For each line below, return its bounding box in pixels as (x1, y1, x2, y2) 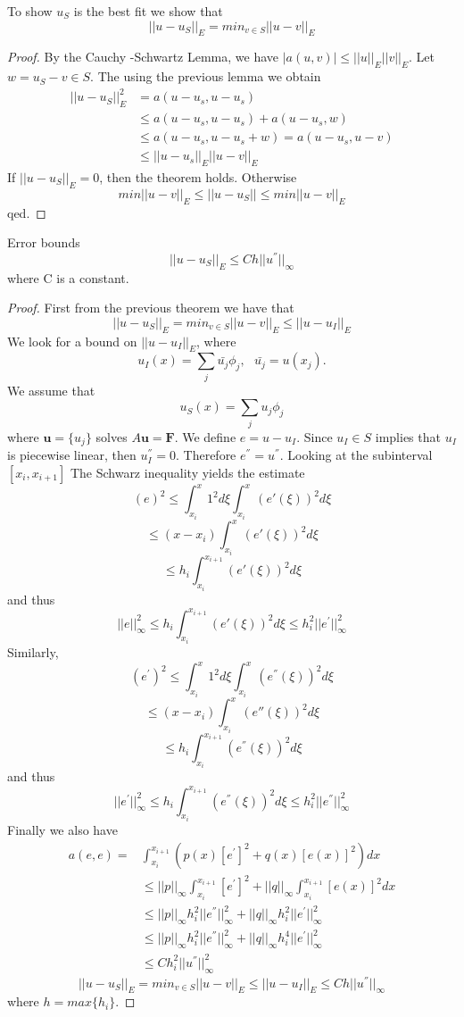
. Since (296, 427, 333, 446)
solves (95, 427, 128, 446)
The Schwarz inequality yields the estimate (70, 463, 305, 481)
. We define (174, 427, 236, 446)
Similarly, (7, 643, 59, 662)
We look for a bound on (7, 331, 137, 350)
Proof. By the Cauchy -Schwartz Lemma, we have (7, 47, 279, 66)
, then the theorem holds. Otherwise (99, 168, 297, 186)
